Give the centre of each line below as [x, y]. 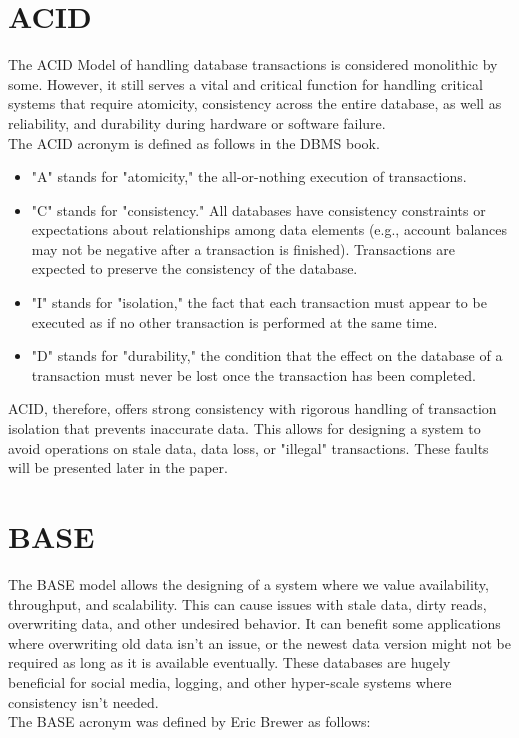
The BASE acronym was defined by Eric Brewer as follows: [189, 721]
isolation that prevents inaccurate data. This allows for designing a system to [244, 428]
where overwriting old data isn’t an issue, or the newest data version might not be [260, 642]
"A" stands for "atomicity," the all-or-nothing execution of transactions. [249, 176]
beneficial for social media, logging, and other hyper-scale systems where [230, 681]
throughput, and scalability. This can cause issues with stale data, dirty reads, [247, 603]
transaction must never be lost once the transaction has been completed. [253, 374]
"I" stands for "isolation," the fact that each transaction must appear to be [259, 302]
